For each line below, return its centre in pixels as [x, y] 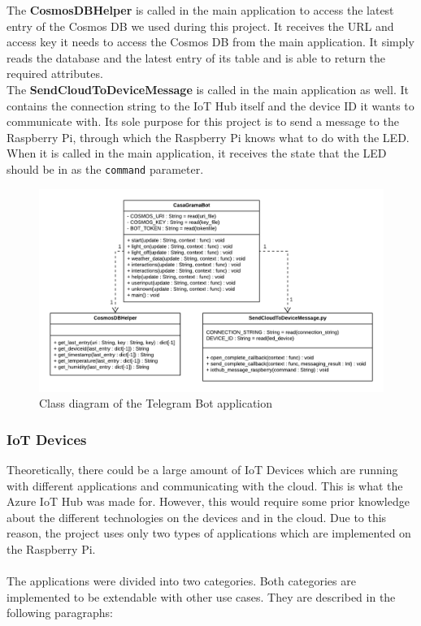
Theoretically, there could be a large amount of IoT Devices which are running [202, 470]
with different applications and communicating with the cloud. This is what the [205, 485]
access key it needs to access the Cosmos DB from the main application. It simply [210, 42]
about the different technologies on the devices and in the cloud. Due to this [197, 517]
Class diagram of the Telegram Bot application [156, 403]
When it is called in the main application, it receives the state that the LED [197, 153]
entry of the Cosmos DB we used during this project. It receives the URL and [200, 26]
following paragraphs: [60, 613]
